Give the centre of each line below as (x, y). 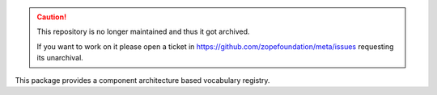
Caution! (52, 17)
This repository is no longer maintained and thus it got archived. (143, 31)
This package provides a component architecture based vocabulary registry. (142, 80)
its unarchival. (60, 58)
